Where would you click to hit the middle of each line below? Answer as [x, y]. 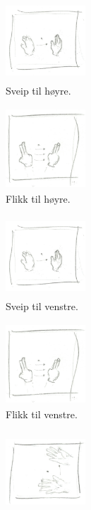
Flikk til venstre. [42, 414]
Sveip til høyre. [38, 90]
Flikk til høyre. [38, 198]
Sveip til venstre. [42, 306]
